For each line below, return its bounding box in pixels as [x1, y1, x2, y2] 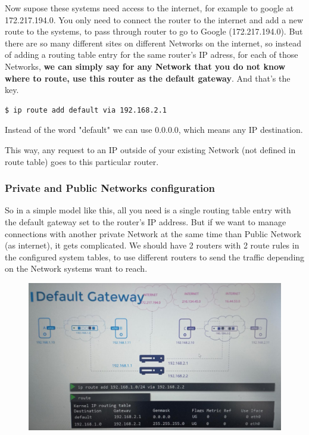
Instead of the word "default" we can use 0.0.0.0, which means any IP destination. [5, 123, 303, 136]
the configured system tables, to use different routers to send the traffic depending [5, 250, 305, 263]
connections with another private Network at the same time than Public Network [5, 227, 301, 240]
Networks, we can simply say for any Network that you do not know [5, 60, 286, 72]
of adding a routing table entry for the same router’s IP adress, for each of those [5, 48, 298, 61]
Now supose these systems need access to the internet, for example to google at [5, 2, 294, 14]
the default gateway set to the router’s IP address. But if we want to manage [5, 215, 286, 228]
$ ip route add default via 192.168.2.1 [5, 105, 167, 114]
